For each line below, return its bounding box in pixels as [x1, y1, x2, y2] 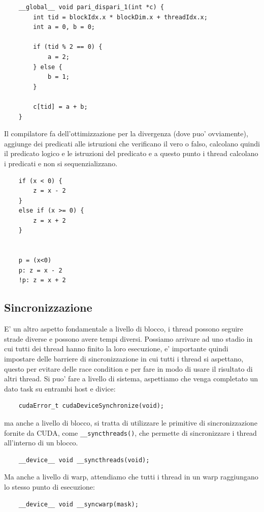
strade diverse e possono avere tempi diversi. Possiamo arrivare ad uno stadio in [4, 333, 253, 344]
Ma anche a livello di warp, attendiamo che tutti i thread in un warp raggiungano [4, 471, 258, 482]
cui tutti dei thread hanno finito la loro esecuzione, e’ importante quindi [4, 343, 228, 354]
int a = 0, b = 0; [33, 23, 95, 31]
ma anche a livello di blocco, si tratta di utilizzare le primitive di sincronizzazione [4, 417, 257, 428]
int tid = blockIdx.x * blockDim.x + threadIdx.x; [33, 13, 208, 21]
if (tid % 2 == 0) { [33, 43, 103, 51]
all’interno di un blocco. [4, 437, 78, 448]
